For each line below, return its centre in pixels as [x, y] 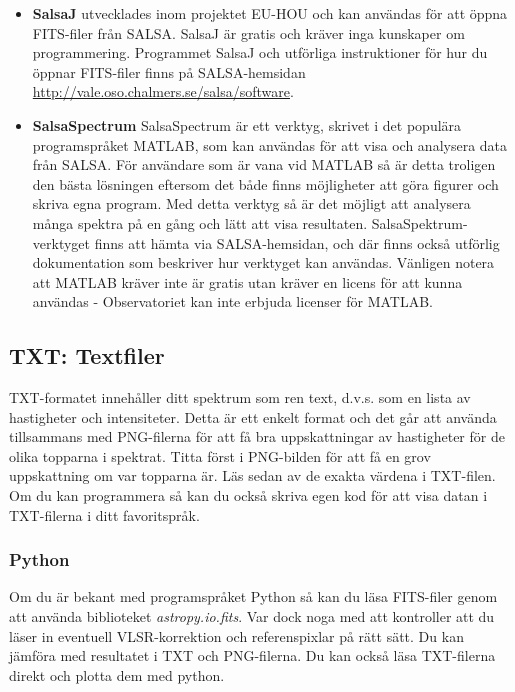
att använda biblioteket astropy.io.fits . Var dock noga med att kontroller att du [252, 616]
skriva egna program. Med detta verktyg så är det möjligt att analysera [251, 203]
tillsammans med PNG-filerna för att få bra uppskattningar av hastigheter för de [257, 436]
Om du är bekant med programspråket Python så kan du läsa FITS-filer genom [253, 596]
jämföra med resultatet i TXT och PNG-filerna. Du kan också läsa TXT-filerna [252, 655]
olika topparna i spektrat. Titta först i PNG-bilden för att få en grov [220, 455]
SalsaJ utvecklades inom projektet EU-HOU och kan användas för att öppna [270, 13]
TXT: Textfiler [87, 355]
